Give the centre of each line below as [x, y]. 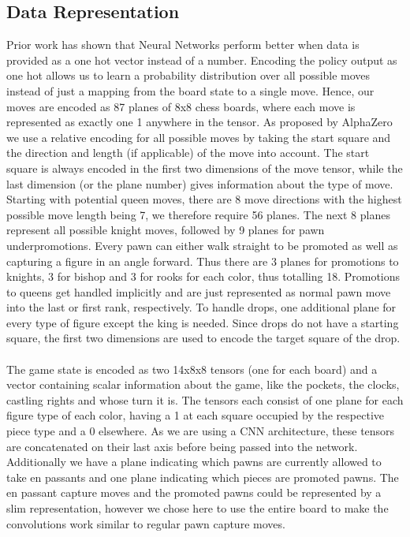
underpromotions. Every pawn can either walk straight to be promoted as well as [202, 245]
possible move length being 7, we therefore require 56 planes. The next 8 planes [198, 214]
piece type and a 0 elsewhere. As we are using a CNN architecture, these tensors [201, 431]
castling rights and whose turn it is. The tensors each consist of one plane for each [205, 399]
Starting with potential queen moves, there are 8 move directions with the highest [204, 199]
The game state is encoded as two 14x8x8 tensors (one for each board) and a [192, 369]
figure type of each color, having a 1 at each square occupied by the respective [195, 415]
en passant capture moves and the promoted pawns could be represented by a [194, 492]
